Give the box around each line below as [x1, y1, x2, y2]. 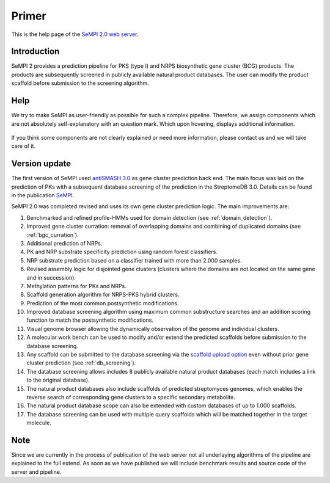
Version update [11, 159, 71, 169]
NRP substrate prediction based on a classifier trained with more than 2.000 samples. [26, 256, 243, 264]
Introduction [11, 46, 60, 57]
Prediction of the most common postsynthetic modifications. [26, 299, 179, 307]
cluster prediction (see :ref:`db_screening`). [26, 359, 136, 366]
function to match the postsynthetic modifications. [26, 316, 154, 324]
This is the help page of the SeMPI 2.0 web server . [11, 31, 139, 38]
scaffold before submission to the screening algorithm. [11, 79, 149, 87]
